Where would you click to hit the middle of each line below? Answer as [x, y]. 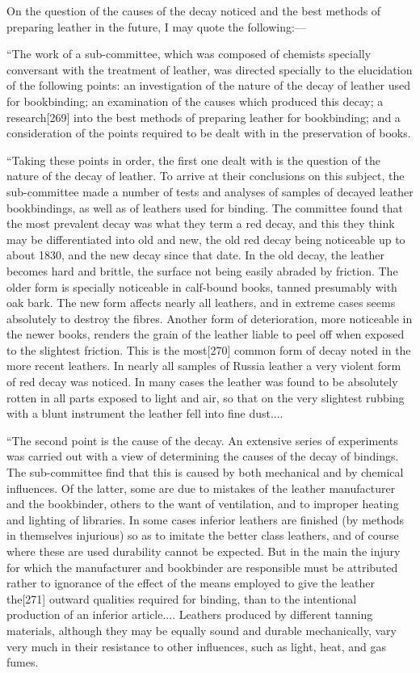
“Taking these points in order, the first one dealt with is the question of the [193, 160]
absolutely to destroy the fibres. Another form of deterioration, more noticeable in [210, 318]
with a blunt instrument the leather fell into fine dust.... [145, 413]
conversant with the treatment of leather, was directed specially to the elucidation [210, 69]
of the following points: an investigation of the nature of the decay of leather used [209, 85]
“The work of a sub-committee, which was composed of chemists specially [189, 54]
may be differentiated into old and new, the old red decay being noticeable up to [206, 239]
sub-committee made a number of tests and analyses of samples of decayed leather [210, 191]
